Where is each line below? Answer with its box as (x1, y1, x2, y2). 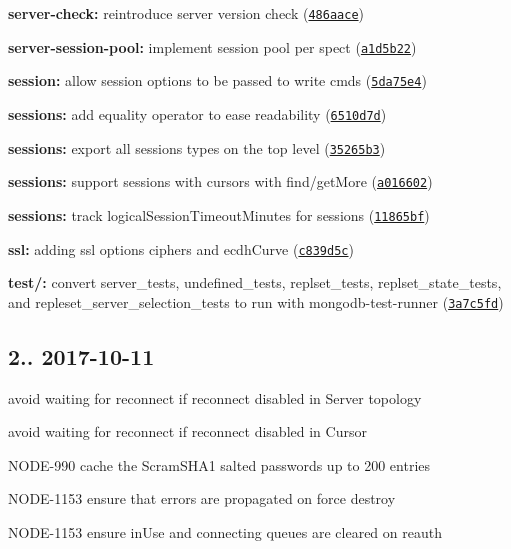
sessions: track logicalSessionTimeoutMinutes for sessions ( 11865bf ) (8, 204, 430, 225)
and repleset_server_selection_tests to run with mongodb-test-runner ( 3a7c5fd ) (8, 291, 504, 312)
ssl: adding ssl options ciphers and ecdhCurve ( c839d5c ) (8, 238, 354, 259)
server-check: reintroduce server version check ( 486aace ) (8, 3, 365, 23)
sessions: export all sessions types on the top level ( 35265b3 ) (8, 137, 386, 158)
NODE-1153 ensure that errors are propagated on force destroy (8, 488, 396, 509)
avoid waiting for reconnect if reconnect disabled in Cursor (8, 421, 367, 442)
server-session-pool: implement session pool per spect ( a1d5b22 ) (8, 36, 417, 57)
